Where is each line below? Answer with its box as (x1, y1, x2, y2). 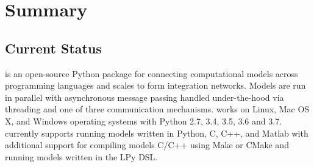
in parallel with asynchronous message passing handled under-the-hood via (5, 90, 284, 103)
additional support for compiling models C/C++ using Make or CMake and (5, 138, 289, 151)
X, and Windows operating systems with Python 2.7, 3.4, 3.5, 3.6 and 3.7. (5, 114, 282, 127)
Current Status (5, 38, 102, 57)
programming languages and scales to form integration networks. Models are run (5, 79, 306, 92)
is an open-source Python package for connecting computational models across (5, 67, 298, 80)
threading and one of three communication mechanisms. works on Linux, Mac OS (5, 103, 310, 115)
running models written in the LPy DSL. (5, 150, 158, 163)
